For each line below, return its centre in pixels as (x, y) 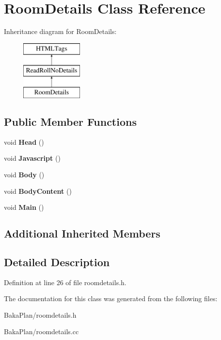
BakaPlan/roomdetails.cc (41, 331)
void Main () (24, 207)
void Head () (24, 142)
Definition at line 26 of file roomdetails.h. (65, 282)
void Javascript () (32, 158)
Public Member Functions (70, 122)
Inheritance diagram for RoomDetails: (60, 31)
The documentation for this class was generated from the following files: (111, 298)
